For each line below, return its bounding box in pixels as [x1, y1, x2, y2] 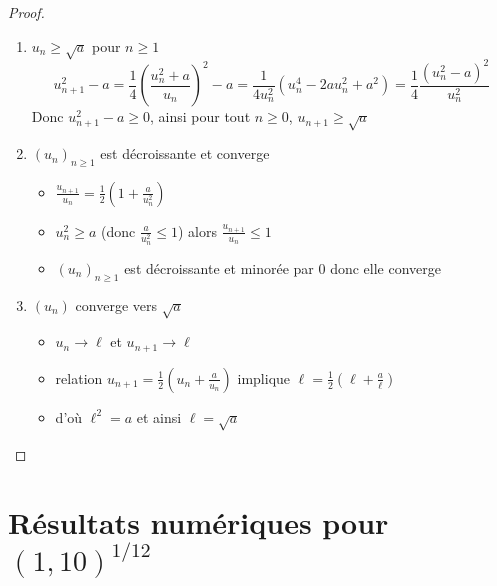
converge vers [75, 294, 158, 315]
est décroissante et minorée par [124, 257, 314, 278]
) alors [177, 220, 217, 241]
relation [55, 367, 103, 388]
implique [237, 367, 291, 388]
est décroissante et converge [100, 143, 270, 164]
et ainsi [136, 406, 182, 427]
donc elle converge [330, 257, 442, 278]
